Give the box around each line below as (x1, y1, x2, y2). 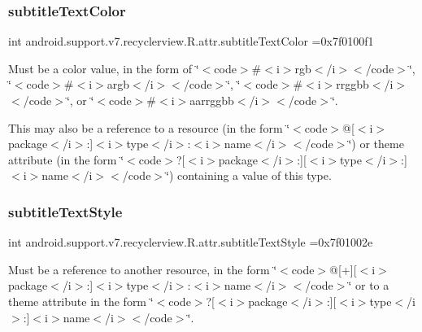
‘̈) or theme (348, 135, 404, 152)
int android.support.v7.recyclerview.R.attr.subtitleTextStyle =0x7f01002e (8, 234, 373, 251)
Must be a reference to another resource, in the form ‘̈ (8, 260, 277, 277)
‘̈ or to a (348, 277, 389, 294)
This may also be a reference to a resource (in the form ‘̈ (8, 119, 290, 136)
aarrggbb (189, 92, 234, 108)
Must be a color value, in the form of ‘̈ (8, 59, 199, 76)
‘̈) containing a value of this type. (166, 167, 332, 184)
